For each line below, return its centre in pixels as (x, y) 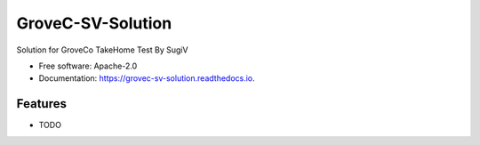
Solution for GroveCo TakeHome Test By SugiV (102, 50)
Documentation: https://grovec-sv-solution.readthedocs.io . (147, 78)
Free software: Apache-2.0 (88, 66)
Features (41, 104)
